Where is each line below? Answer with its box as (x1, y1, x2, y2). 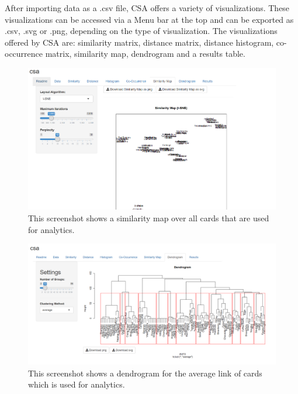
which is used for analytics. (28, 378, 125, 390)
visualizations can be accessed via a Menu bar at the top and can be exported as (5, 13, 294, 25)
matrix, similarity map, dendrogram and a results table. (45, 47, 245, 60)
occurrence (5, 47, 43, 60)
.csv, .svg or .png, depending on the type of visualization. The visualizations (5, 25, 278, 37)
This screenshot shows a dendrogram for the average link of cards (28, 366, 262, 379)
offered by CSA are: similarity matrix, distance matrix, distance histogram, (5, 36, 274, 48)
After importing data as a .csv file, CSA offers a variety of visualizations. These (5, 2, 290, 13)
